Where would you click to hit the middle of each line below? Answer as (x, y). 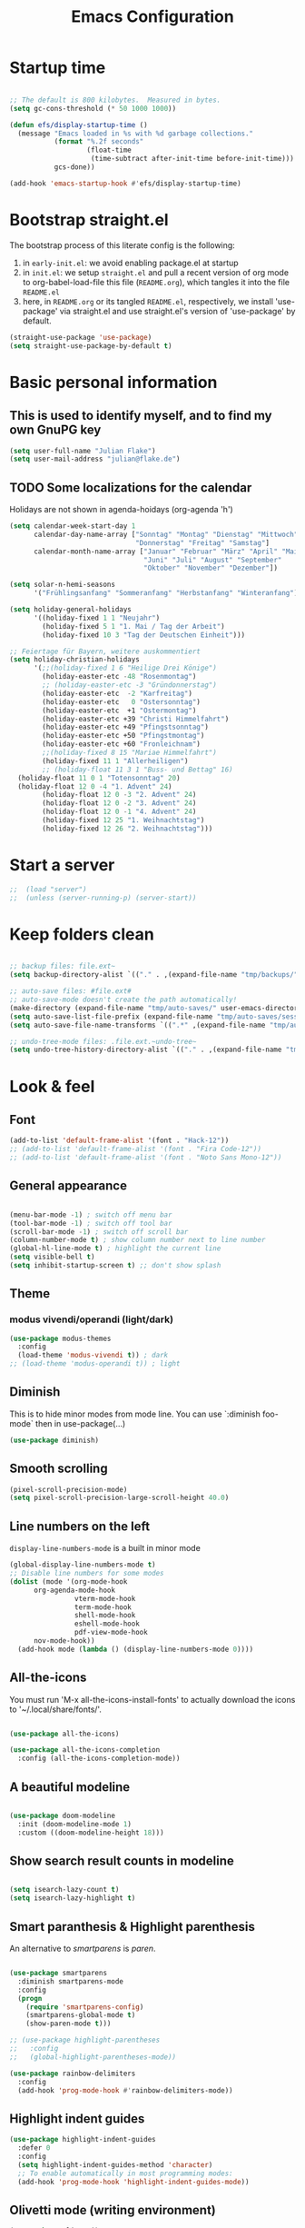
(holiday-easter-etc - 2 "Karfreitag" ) (118, 693)
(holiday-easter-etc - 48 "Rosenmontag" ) (119, 677)
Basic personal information (113, 382)
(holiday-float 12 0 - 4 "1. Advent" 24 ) (95, 786)
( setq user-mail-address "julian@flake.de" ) (95, 459)
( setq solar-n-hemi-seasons (63, 585)
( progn (30, 1998)
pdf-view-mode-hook (111, 1633)
